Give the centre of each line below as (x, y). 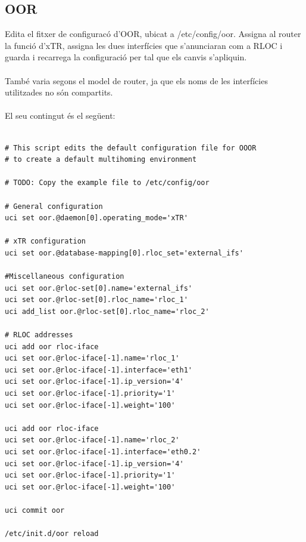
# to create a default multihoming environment (101, 160)
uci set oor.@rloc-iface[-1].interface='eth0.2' (103, 452)
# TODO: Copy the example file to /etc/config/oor (107, 183)
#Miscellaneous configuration (65, 277)
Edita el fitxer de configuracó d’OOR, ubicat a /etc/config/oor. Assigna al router (153, 34)
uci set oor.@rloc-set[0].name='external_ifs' (99, 288)
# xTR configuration (46, 241)
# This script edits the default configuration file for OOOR (131, 148)
